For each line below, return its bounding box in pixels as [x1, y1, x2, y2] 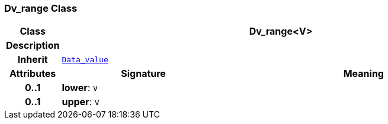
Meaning [343, 68, 384, 80]
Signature [121, 68, 166, 80]
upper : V [62, 96, 100, 108]
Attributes [9, 68, 56, 80]
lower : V [62, 82, 98, 94]
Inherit [17, 53, 48, 66]
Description [6, 39, 60, 52]
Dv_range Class [4, 2, 78, 14]
